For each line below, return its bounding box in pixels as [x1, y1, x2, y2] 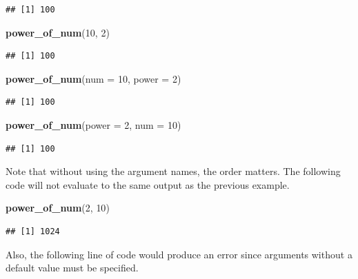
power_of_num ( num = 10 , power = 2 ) [6, 71, 181, 85]
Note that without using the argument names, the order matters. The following [6, 164, 341, 178]
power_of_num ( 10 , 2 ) [6, 25, 110, 39]
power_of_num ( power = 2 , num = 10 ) [6, 117, 181, 132]
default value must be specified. [6, 260, 139, 275]
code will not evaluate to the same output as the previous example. [6, 177, 290, 192]
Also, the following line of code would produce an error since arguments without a [6, 247, 352, 261]
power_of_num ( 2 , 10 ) [6, 200, 110, 215]
